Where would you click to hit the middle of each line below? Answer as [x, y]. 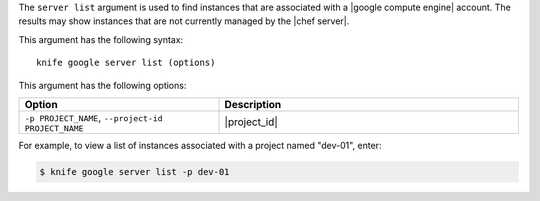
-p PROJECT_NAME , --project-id [94, 117]
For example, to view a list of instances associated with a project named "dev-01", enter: [200, 145]
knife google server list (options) [126, 63]
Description [253, 104]
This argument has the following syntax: [101, 39]
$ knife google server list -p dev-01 [134, 171]
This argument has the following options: [102, 85]
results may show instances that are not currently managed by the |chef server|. [184, 21]
